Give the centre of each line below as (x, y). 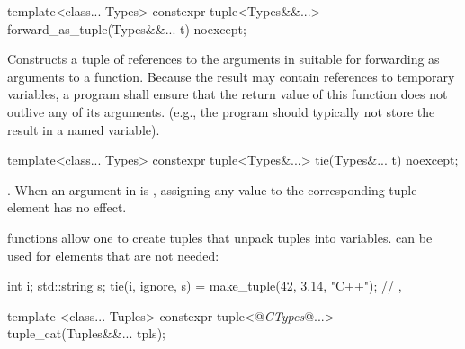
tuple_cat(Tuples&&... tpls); (86, 333)
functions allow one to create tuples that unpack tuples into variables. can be (220, 237)
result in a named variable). (84, 129)
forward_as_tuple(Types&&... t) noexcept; (127, 28)
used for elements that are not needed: (113, 255)
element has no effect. (67, 207)
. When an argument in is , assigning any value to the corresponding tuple (212, 189)
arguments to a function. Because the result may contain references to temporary (231, 76)
